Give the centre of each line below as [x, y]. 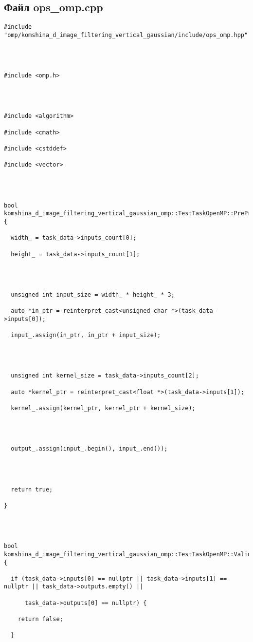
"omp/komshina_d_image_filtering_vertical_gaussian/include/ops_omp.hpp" [126, 35]
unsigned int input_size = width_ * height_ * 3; [93, 294]
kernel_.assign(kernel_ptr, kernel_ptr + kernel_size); [103, 408]
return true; [32, 489]
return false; [40, 619]
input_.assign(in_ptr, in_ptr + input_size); [86, 335]
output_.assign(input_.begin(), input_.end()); [89, 449]
